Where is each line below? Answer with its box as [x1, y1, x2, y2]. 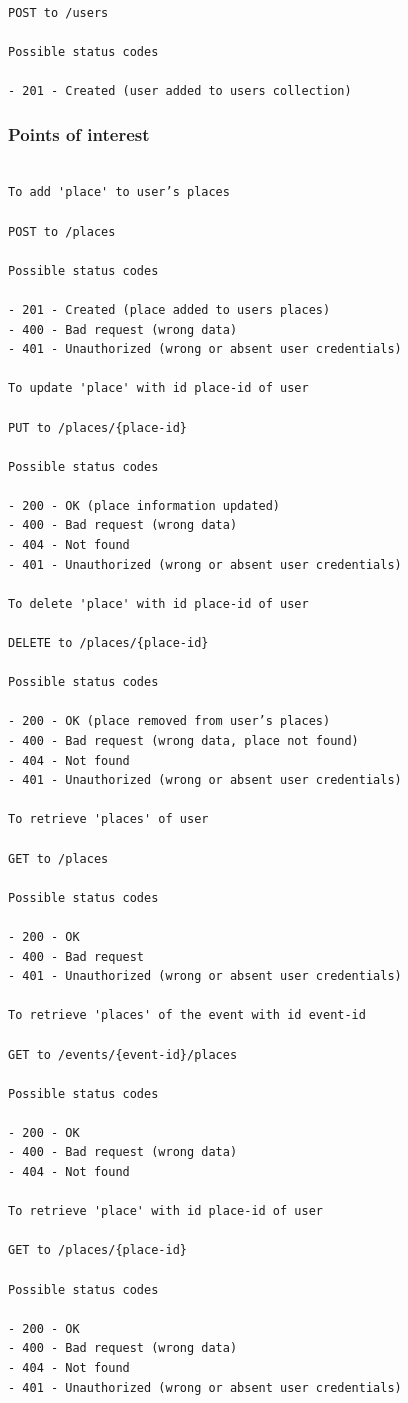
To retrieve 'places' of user [8, 812, 209, 827]
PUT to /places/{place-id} [8, 420, 187, 435]
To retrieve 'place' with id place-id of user [8, 1204, 323, 1219]
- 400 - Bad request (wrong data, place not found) [8, 734, 359, 748]
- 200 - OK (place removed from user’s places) [8, 714, 331, 729]
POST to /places [8, 224, 116, 239]
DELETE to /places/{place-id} [8, 636, 209, 651]
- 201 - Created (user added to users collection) [8, 83, 352, 98]
